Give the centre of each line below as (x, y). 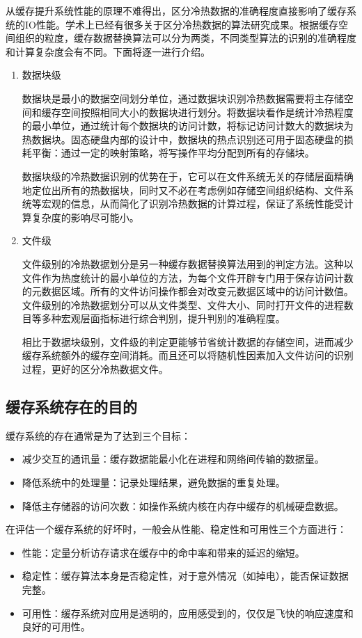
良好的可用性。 (56, 627)
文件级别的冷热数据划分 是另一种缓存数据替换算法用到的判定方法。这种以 (188, 263)
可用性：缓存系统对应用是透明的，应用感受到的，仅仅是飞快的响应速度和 (188, 613)
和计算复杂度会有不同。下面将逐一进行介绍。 (108, 51)
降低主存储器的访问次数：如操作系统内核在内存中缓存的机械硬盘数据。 (183, 505)
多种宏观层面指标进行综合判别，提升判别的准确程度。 (163, 318)
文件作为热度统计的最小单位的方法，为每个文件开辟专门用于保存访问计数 (188, 277)
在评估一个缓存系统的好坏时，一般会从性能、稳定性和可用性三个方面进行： (176, 529)
